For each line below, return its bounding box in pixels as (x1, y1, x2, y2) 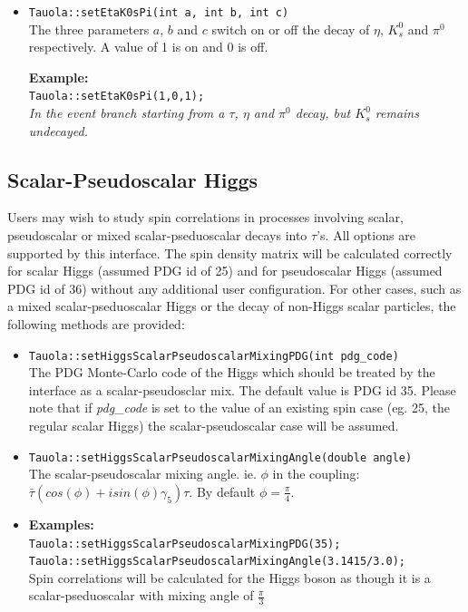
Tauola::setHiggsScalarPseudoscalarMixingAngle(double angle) (28, 451, 413, 464)
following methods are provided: (7, 315, 185, 334)
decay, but (295, 103, 351, 122)
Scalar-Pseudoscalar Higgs (7, 165, 258, 193)
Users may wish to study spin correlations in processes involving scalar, (7, 208, 404, 227)
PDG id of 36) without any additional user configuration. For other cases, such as (7, 278, 462, 297)
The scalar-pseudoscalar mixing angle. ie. (28, 464, 257, 483)
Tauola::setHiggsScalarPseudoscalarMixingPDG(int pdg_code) (28, 349, 399, 363)
